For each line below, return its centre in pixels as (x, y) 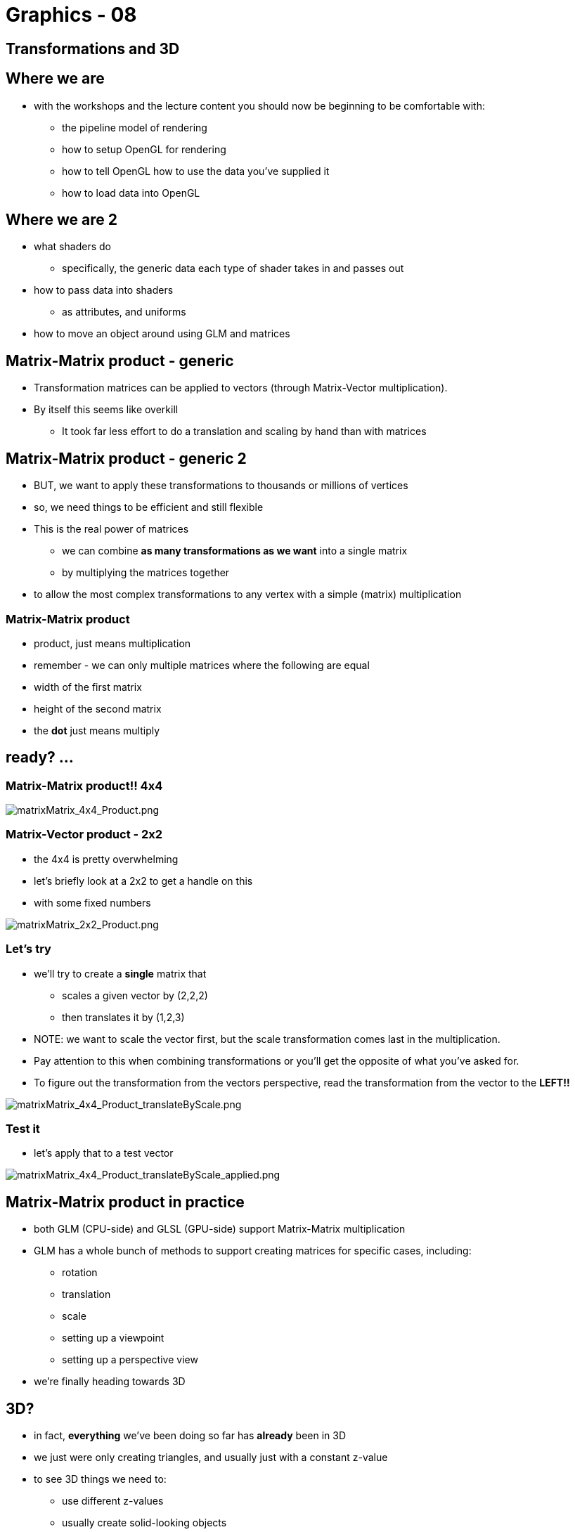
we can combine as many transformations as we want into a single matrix (235, 551)
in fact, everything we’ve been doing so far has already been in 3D (190, 1436)
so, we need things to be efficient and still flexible (149, 507)
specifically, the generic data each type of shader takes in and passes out (233, 268)
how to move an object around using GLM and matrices (162, 334)
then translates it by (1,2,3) (123, 1017)
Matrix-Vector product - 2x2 (84, 835)
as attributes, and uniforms (124, 312)
